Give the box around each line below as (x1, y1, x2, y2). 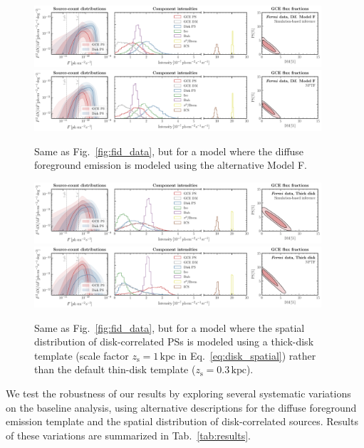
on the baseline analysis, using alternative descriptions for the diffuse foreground (6, 400, 357, 415)
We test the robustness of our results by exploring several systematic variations (6, 385, 351, 400)
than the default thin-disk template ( (34, 362, 196, 377)
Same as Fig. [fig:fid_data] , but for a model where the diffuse (34, 143, 304, 158)
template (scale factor (34, 348, 129, 363)
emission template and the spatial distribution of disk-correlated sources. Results (6, 414, 358, 429)
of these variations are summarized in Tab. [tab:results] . (6, 427, 251, 442)
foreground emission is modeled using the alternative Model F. (34, 157, 307, 172)
